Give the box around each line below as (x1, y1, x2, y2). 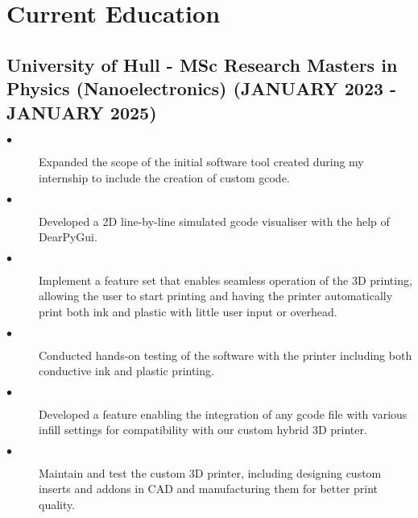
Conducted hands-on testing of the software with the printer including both (39, 346, 412, 363)
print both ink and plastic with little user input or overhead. (39, 303, 337, 320)
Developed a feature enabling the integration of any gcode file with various (39, 405, 408, 422)
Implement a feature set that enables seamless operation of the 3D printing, (39, 271, 412, 288)
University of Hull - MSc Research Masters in (6, 52, 398, 77)
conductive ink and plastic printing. (39, 362, 214, 379)
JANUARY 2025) (6, 99, 157, 124)
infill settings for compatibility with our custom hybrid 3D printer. (39, 421, 367, 438)
